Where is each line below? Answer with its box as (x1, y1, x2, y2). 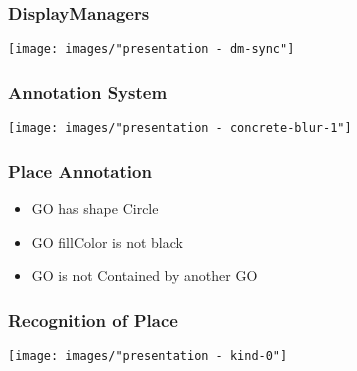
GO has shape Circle (31, 197, 159, 218)
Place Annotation (8, 158, 152, 183)
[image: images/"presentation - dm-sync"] (8, 42, 295, 57)
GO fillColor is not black (31, 231, 183, 252)
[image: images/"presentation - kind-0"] (8, 348, 288, 363)
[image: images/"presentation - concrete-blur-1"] (8, 121, 352, 136)
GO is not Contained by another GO (31, 265, 258, 286)
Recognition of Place (8, 307, 178, 332)
